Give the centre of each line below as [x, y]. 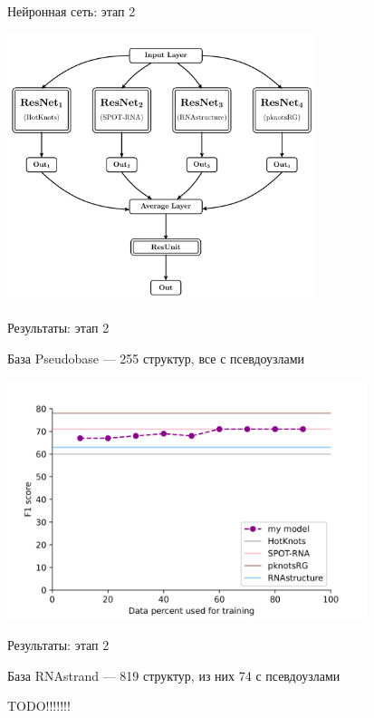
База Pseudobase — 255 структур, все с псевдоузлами [156, 358]
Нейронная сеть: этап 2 [72, 11]
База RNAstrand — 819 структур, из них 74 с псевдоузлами [174, 675]
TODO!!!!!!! [39, 706]
